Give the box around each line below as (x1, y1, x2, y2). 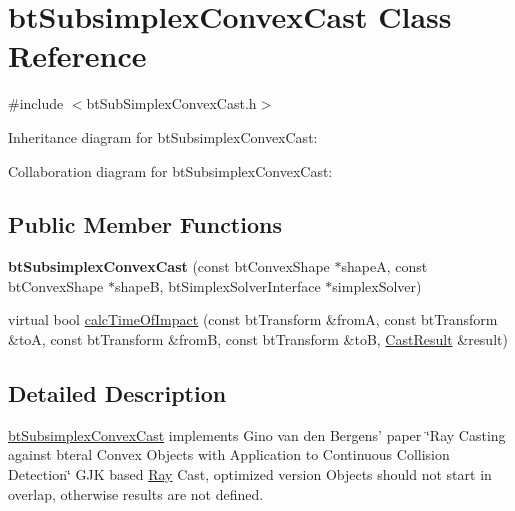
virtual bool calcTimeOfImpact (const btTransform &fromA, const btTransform (8, 309, 498, 330)
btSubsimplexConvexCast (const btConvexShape (8, 256, 330, 277)
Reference (8, 35, 147, 76)
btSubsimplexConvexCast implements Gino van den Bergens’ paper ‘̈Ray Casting (8, 424, 506, 445)
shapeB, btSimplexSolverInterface (114, 275, 321, 296)
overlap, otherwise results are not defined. (8, 483, 264, 504)
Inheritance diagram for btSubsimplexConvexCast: (8, 126, 318, 147)
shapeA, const (341, 256, 428, 277)
